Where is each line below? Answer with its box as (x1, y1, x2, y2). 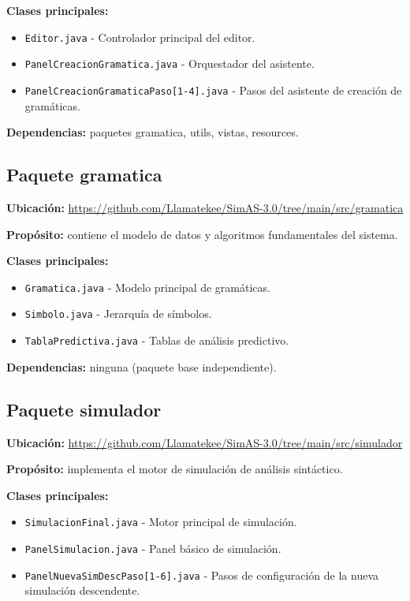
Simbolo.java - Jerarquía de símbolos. (24, 305, 212, 322)
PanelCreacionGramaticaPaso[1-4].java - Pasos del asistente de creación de (24, 81, 402, 98)
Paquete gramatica (6, 162, 162, 187)
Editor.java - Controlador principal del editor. (24, 28, 255, 45)
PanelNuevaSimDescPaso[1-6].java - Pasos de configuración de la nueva (24, 566, 379, 583)
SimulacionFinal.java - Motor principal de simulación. (24, 513, 297, 530)
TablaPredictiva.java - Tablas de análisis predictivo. (24, 332, 289, 349)
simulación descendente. (24, 582, 140, 599)
